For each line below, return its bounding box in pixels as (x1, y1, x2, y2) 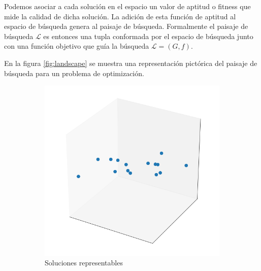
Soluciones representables (45, 257, 123, 268)
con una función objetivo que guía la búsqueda (4, 41, 149, 51)
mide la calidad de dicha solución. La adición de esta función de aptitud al (4, 11, 236, 21)
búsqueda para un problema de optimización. (4, 67, 144, 78)
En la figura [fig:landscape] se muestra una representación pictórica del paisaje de (4, 57, 257, 68)
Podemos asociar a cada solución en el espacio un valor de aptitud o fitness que (4, 1, 251, 11)
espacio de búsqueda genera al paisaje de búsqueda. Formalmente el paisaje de (4, 21, 248, 31)
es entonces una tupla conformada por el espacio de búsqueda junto (43, 30, 253, 41)
